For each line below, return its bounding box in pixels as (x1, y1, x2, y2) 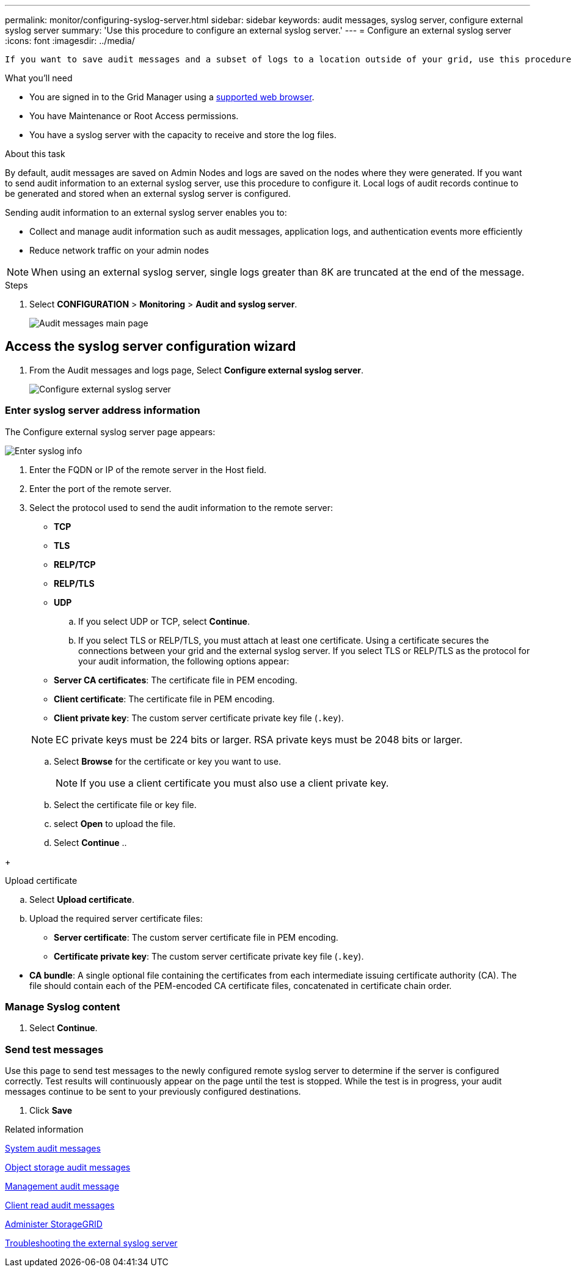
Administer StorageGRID (5, 1219, 103, 1230)
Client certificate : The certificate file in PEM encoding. (54, 693, 275, 704)
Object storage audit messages (5, 1162, 131, 1173)
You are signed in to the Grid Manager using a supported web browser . (29, 92, 315, 102)
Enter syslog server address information (5, 404, 200, 417)
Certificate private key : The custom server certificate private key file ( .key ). (54, 950, 364, 961)
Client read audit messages (5, 1200, 115, 1211)
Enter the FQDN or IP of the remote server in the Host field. (29, 464, 267, 475)
